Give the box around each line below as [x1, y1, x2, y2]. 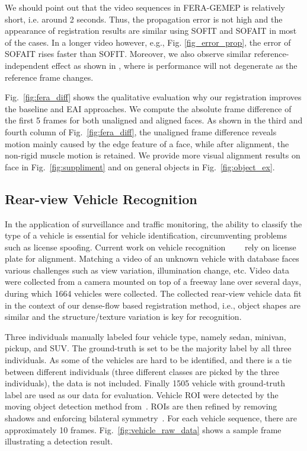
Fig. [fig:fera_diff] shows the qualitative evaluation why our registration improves [5, 91, 302, 103]
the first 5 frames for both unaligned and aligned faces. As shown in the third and [5, 114, 303, 126]
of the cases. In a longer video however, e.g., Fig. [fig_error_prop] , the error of [5, 36, 291, 48]
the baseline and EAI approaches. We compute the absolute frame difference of [5, 102, 292, 115]
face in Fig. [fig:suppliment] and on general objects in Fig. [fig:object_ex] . [5, 160, 275, 173]
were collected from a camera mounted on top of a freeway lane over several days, [5, 275, 302, 288]
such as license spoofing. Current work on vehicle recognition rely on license [5, 240, 296, 253]
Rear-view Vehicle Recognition [5, 189, 197, 208]
